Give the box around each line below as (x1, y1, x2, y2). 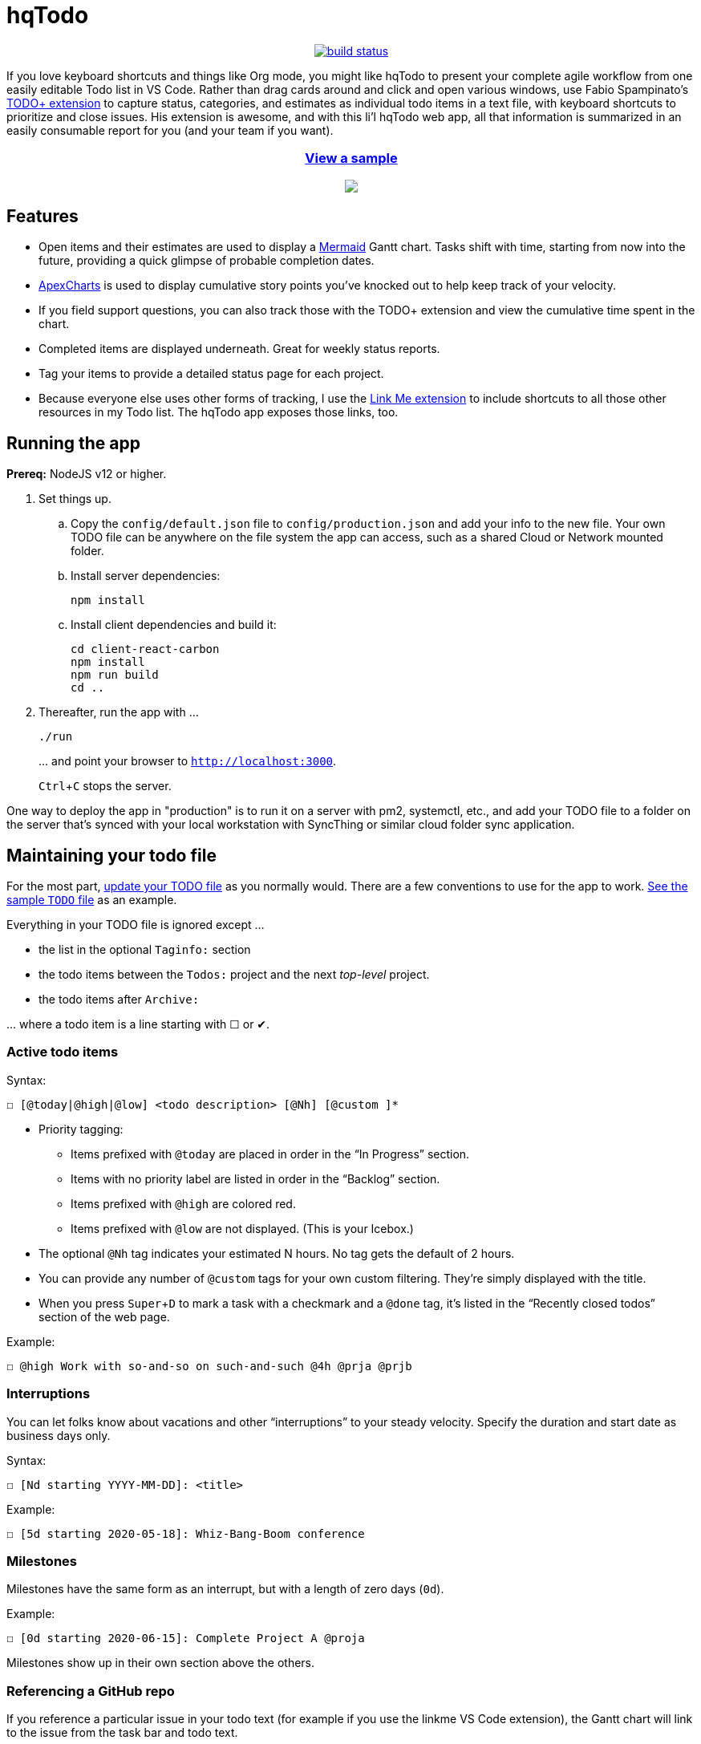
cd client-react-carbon (71, 643, 220, 656)
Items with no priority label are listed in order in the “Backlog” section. (71, 1171, 440, 1186)
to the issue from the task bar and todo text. (6, 1726, 238, 1740)
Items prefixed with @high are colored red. (71, 1196, 296, 1211)
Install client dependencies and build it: (71, 618, 277, 632)
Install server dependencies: (71, 569, 221, 583)
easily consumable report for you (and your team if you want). (6, 123, 334, 137)
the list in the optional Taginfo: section (38, 943, 251, 957)
